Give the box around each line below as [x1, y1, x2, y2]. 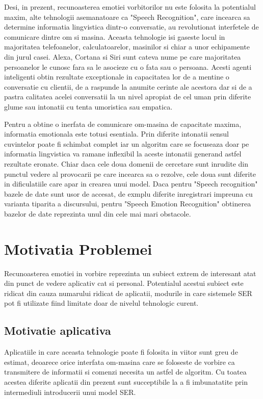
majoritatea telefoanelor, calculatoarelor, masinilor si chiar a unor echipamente [4, 41, 250, 52]
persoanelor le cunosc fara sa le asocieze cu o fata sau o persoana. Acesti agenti [4, 61, 252, 72]
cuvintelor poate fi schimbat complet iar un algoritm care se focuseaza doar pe [4, 138, 249, 149]
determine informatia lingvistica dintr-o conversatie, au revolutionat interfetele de [4, 21, 259, 32]
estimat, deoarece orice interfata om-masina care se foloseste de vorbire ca [4, 356, 235, 367]
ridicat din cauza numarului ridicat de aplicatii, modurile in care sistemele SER [4, 287, 252, 298]
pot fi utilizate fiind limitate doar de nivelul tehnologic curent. [4, 298, 199, 308]
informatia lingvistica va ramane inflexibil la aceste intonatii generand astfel [4, 148, 242, 159]
